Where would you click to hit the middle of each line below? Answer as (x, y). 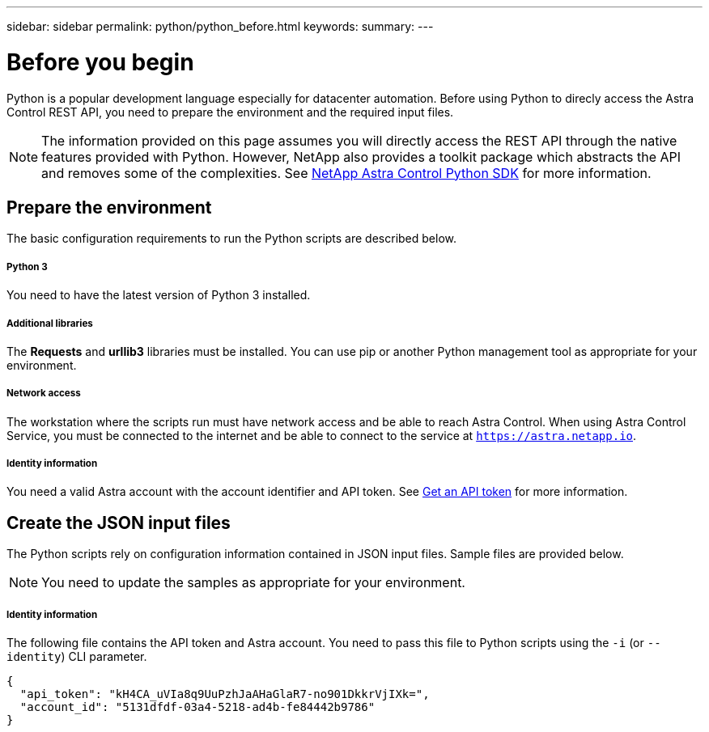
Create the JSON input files (119, 523)
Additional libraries (50, 323)
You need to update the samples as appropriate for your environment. (253, 583)
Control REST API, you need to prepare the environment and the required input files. (230, 112)
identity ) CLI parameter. (77, 657)
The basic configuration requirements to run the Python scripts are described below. (232, 239)
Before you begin (100, 62)
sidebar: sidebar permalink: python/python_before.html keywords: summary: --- (220, 26)
